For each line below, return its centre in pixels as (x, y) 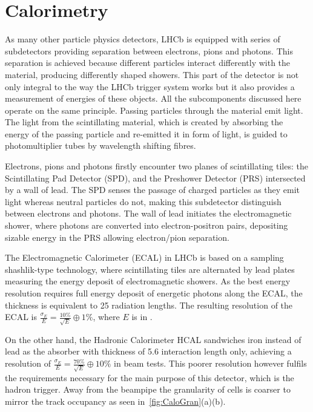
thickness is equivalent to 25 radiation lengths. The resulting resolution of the (149, 305)
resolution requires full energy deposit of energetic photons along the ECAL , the (154, 293)
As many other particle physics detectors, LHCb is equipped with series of (143, 39)
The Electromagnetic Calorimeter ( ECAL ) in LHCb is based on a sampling (144, 257)
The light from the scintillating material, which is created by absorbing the (144, 122)
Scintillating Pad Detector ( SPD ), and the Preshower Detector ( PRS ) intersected (155, 178)
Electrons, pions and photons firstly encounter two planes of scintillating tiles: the (156, 166)
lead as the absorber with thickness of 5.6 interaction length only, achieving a (148, 351)
